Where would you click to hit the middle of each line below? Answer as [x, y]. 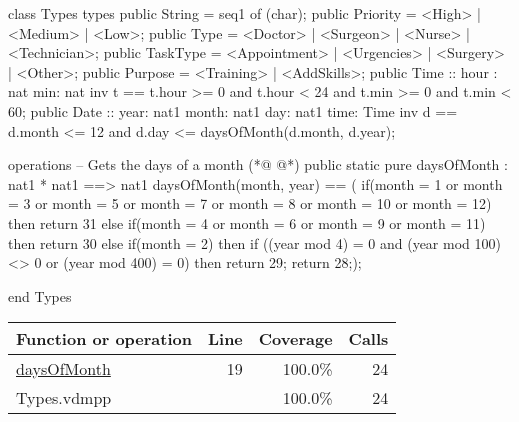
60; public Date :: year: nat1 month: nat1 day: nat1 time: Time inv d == [233, 110]
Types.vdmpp [64, 398]
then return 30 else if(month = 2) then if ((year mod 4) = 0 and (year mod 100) [254, 242]
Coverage [295, 339]
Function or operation [104, 339]
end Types [40, 295]
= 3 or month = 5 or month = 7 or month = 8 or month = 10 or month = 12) [250, 203]
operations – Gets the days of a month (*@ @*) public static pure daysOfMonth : [258, 164]
